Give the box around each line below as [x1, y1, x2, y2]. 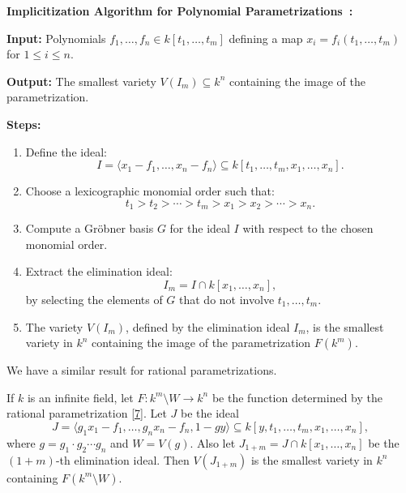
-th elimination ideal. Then [55, 451, 190, 468]
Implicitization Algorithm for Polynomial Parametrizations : [6, 2, 353, 19]
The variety [25, 318, 83, 335]
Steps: [6, 115, 41, 132]
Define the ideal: [25, 143, 107, 160]
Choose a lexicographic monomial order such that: [25, 182, 275, 199]
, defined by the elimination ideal [126, 318, 290, 335]
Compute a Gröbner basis [25, 220, 154, 237]
